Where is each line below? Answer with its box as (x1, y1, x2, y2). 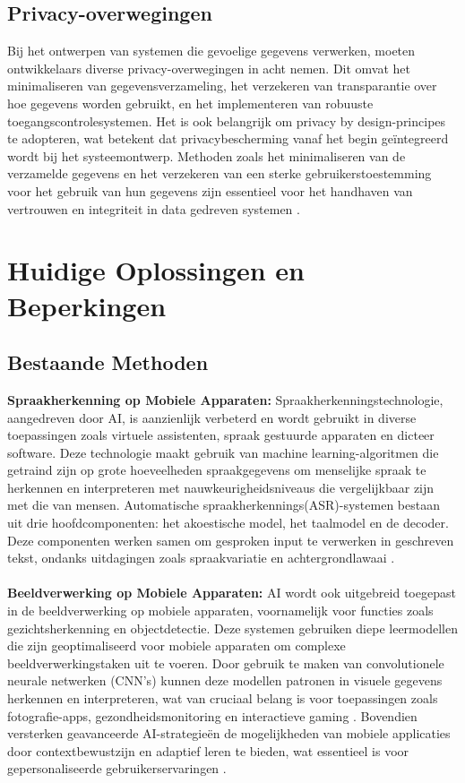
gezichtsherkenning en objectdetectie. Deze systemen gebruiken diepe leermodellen (7, 618, 458, 637)
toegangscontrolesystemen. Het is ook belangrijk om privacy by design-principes (7, 111, 446, 130)
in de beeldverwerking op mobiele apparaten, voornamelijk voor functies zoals (7, 601, 434, 620)
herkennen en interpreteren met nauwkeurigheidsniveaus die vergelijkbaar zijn (7, 478, 435, 496)
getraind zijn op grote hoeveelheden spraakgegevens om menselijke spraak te (7, 460, 426, 479)
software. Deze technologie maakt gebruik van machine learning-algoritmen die (7, 443, 439, 461)
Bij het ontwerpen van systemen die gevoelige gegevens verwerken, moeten (7, 41, 416, 60)
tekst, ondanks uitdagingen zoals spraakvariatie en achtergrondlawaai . (7, 548, 395, 567)
